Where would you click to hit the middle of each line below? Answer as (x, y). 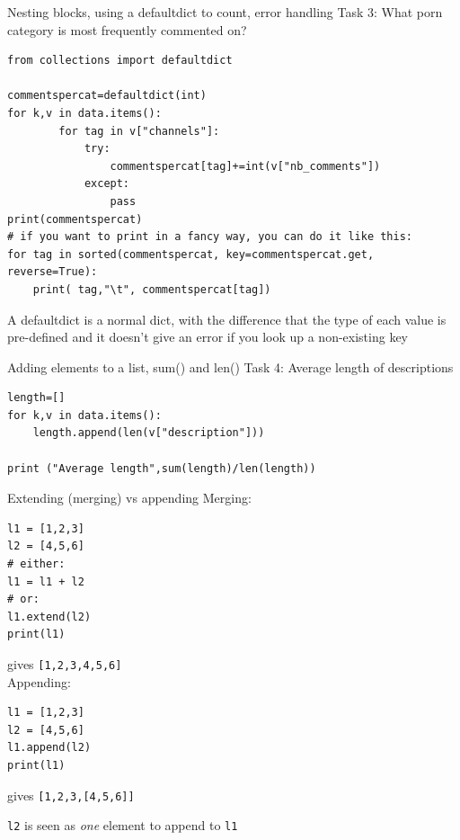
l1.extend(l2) (49, 617)
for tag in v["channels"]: (139, 131)
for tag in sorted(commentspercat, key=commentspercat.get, (191, 254)
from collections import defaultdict (120, 61)
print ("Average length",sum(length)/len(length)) (162, 468)
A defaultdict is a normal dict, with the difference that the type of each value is (227, 319)
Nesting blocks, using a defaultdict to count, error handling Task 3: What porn (225, 12)
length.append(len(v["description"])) (149, 433)
